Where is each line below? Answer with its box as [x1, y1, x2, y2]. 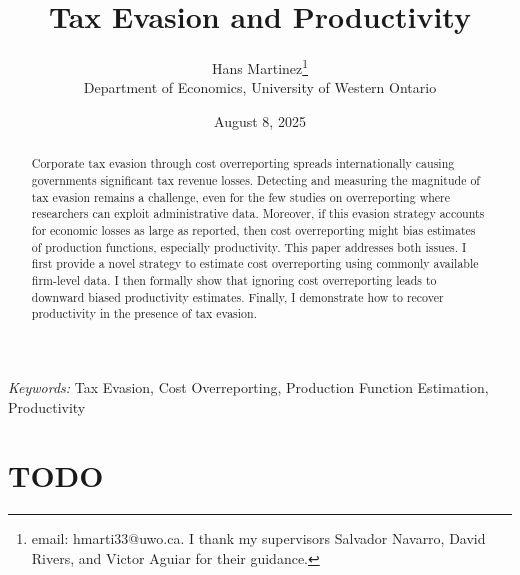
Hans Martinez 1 [211, 55, 309, 78]
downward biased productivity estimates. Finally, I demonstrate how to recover [31, 288, 444, 305]
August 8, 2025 [214, 110, 306, 131]
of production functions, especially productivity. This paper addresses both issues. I [31, 238, 467, 255]
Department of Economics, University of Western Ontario [83, 77, 437, 98]
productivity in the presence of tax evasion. [31, 305, 257, 322]
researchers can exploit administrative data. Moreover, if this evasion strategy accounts [31, 205, 485, 222]
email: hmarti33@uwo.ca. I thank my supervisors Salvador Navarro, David [31, 528, 486, 549]
